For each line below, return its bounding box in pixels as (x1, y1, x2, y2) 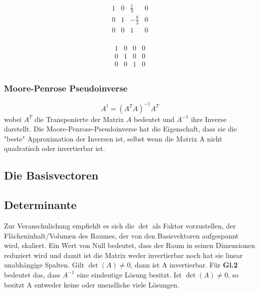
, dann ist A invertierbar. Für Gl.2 (130, 259, 238, 270)
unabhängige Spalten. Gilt (4, 259, 84, 270)
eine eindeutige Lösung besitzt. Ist (76, 269, 182, 279)
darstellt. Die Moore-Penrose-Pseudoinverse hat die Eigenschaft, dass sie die (4, 123, 237, 134)
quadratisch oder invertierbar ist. (4, 143, 105, 153)
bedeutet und (133, 113, 174, 124)
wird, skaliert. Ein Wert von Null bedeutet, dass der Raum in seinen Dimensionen (4, 240, 255, 250)
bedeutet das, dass (4, 269, 60, 279)
